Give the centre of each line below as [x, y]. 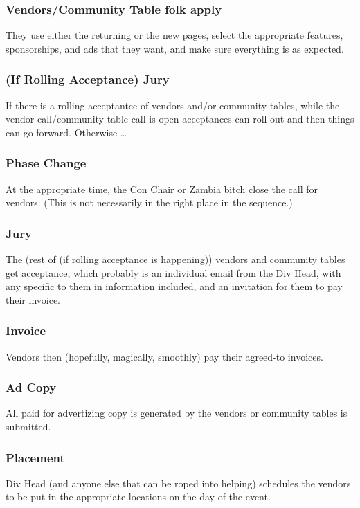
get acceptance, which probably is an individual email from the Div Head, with [173, 272]
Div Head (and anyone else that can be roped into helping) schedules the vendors [178, 483]
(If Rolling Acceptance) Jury [88, 79]
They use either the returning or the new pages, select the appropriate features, [174, 35]
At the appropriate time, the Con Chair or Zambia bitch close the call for [162, 189]
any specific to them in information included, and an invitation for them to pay [174, 286]
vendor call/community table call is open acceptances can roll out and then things [180, 119]
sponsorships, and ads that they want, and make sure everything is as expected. [175, 48]
